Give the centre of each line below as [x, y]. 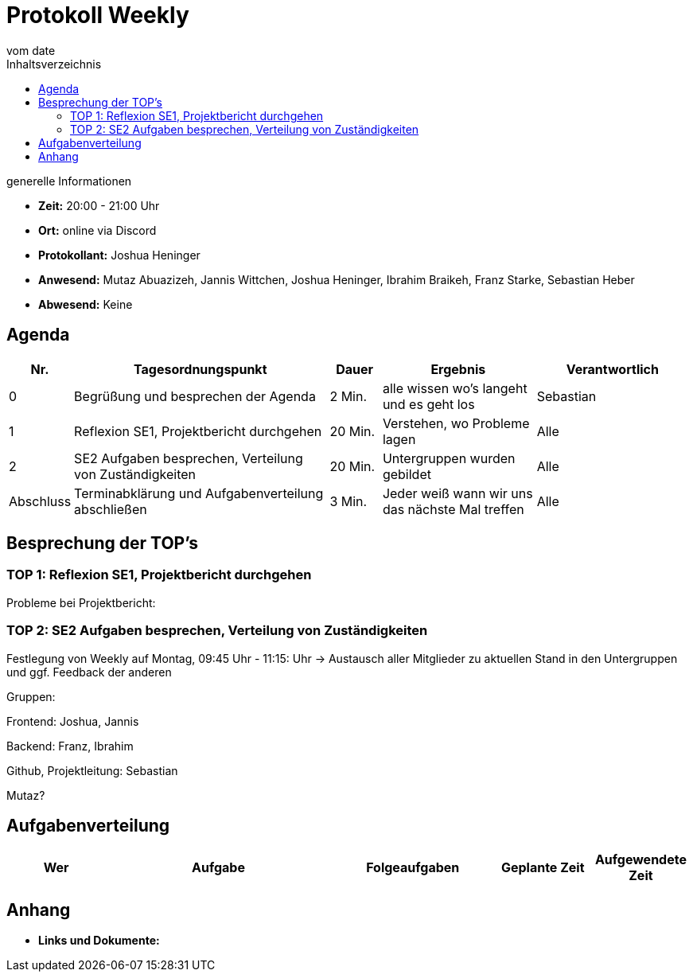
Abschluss [40, 501]
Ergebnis [458, 369]
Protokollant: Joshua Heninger [119, 255]
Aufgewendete [640, 860]
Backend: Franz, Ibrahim [70, 746]
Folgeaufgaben [413, 868]
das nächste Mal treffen [453, 509]
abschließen [111, 509]
